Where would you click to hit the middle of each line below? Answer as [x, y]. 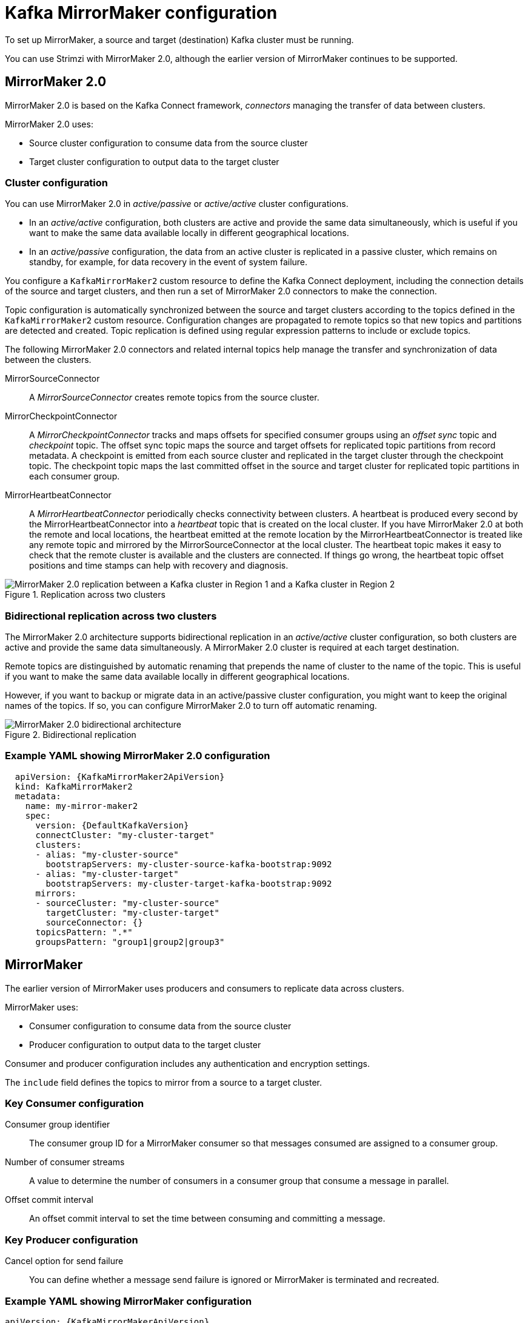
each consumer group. [75, 476]
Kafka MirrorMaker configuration [141, 13]
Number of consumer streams [65, 1162]
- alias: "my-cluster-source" [107, 854]
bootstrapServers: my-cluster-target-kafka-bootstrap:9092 [189, 883]
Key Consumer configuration [75, 1104]
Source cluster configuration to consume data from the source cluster [169, 143]
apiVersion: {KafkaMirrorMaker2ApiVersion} [120, 777]
